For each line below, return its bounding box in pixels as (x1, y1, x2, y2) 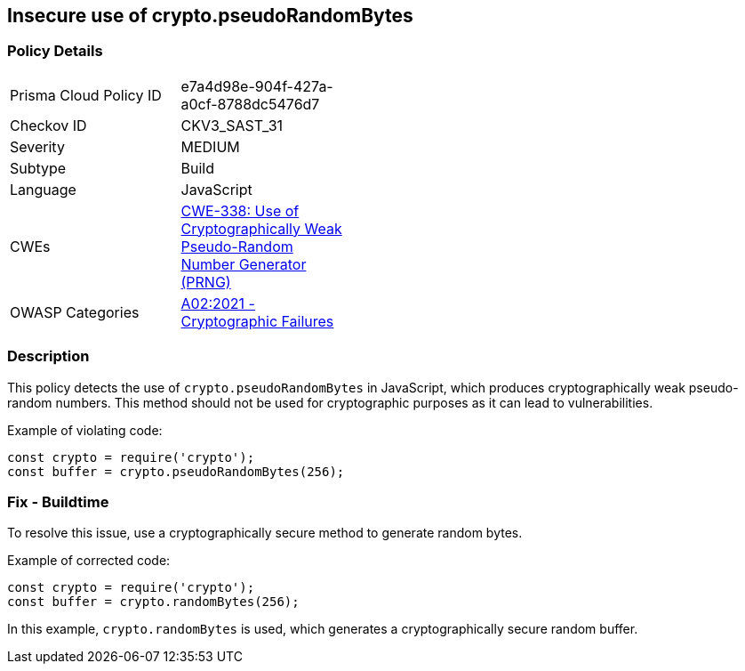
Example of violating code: (7, 422, 163, 438)
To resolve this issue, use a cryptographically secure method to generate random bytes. (7, 525, 523, 541)
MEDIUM (180, 137, 240, 156)
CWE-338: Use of (180, 201, 300, 220)
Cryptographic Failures (180, 311, 334, 330)
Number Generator (180, 255, 307, 273)
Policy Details (7, 42, 103, 61)
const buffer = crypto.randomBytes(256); (7, 594, 300, 610)
